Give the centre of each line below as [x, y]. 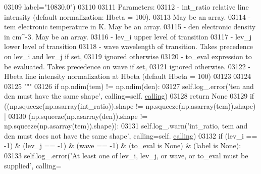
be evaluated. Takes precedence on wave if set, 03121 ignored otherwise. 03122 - [127, 66]
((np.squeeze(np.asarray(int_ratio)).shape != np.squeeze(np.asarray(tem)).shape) [130, 105]
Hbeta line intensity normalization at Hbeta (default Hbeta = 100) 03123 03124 [128, 76]
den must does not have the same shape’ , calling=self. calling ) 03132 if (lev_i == [131, 135]
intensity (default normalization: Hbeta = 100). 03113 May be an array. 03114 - [127, 16]
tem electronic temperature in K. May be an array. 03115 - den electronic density [130, 27]
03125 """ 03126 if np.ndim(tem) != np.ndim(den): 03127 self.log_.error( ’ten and [129, 86]
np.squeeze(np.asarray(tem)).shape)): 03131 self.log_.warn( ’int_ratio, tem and [126, 126]
